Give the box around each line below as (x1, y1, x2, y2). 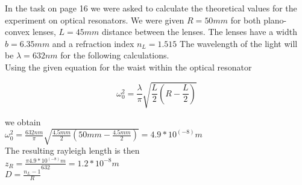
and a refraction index (52, 37, 134, 49)
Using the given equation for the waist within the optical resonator (5, 60, 252, 73)
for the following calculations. (60, 49, 169, 61)
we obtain (5, 116, 41, 128)
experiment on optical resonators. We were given (5, 13, 184, 26)
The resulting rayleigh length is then (5, 144, 140, 157)
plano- (263, 13, 287, 26)
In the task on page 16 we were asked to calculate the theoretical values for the (5, 2, 297, 14)
